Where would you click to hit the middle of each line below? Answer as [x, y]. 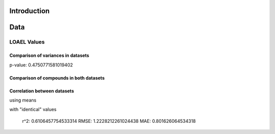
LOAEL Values [27, 42]
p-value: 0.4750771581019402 [41, 65]
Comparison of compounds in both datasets [57, 78]
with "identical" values [33, 110]
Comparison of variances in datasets [49, 55]
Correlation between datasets [42, 91]
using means [23, 100]
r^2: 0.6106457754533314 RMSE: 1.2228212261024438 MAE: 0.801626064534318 [109, 121]
